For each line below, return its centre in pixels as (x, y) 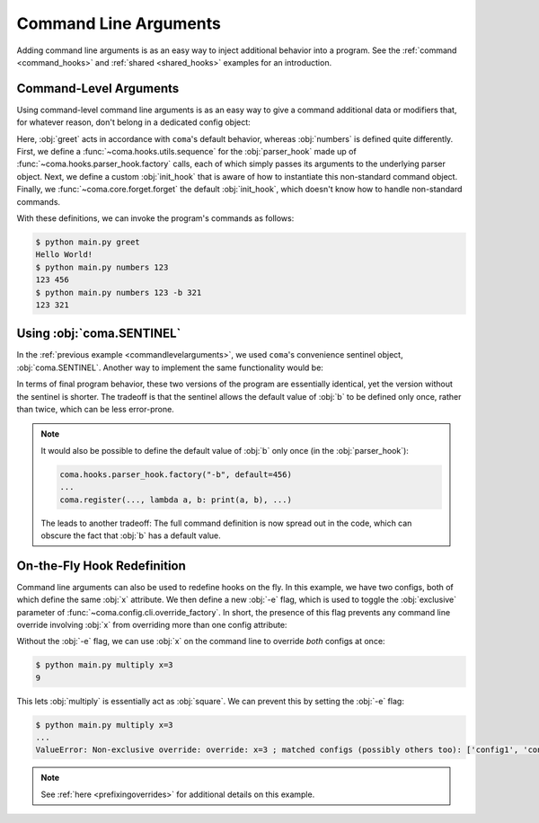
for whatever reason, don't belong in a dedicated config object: (133, 122)
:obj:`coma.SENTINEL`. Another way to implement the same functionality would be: (170, 367)
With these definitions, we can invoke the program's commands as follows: (155, 218)
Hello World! (64, 255)
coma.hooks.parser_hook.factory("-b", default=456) (176, 474)
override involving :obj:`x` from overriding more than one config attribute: (152, 624)
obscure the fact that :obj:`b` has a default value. (131, 535)
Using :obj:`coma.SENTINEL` (99, 334)
